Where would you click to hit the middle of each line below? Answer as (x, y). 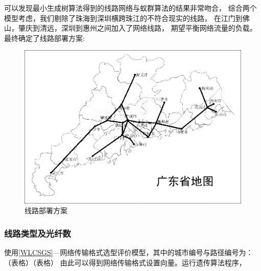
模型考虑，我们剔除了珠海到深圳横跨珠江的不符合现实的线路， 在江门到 (123, 18)
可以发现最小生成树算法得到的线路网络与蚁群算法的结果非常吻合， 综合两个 (130, 8)
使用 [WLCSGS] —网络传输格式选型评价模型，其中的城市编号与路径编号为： (129, 252)
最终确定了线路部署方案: (44, 38)
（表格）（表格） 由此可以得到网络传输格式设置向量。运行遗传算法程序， (125, 262)
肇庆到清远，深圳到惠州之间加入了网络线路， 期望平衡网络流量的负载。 (137, 28)
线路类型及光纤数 (38, 233)
